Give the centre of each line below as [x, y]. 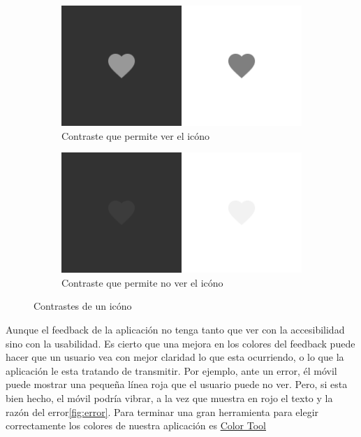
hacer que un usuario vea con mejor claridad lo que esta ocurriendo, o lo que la [175, 357]
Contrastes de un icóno [83, 306]
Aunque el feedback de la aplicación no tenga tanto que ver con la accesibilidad [175, 329]
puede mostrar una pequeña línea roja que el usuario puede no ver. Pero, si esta [177, 384]
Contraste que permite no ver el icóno [142, 282]
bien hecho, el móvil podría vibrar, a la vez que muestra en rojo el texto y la [169, 397]
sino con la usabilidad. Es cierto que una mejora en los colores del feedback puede [180, 343]
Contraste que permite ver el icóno [136, 135]
